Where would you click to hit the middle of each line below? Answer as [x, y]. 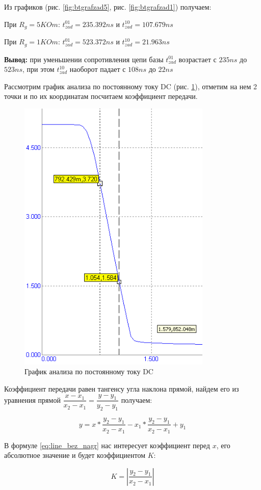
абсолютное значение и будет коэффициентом [75, 455]
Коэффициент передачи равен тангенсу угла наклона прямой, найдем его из [122, 389]
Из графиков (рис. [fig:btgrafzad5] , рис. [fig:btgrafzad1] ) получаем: [108, 7]
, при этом [38, 69]
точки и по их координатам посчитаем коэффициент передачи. [101, 96]
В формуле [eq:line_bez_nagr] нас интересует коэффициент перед [107, 445]
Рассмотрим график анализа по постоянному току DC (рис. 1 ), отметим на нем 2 [130, 86]
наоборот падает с [98, 69]
